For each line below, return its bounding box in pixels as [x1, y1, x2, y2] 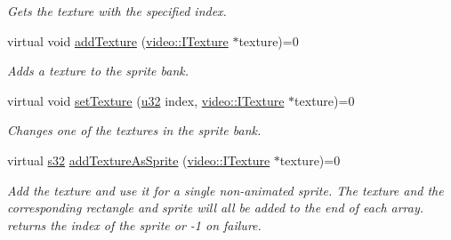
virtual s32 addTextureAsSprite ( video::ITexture [7, 150, 270, 169]
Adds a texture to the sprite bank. [7, 61, 189, 80]
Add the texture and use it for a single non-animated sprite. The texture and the [7, 180, 444, 199]
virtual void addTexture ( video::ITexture [7, 31, 229, 50]
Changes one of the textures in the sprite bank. [7, 121, 262, 140]
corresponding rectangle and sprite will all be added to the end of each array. [7, 198, 424, 217]
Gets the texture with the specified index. [7, 2, 227, 20]
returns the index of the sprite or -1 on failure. [7, 215, 262, 234]
